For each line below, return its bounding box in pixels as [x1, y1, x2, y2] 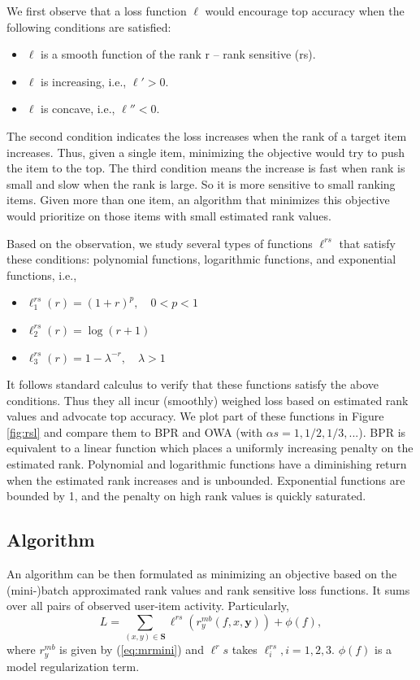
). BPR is [358, 423, 406, 440]
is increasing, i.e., [41, 72, 127, 89]
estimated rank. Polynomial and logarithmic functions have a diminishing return [6, 456, 407, 473]
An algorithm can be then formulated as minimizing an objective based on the [6, 565, 397, 582]
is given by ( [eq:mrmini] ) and [59, 641, 204, 658]
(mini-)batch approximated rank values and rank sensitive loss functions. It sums [6, 581, 410, 598]
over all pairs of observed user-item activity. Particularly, [6, 597, 289, 614]
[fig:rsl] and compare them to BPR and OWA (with [6, 423, 262, 440]
